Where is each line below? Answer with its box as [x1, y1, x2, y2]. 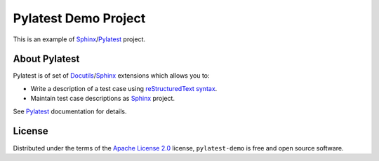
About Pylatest [13, 53, 80, 65]
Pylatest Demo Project [13, 10, 146, 26]
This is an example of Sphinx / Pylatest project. [13, 35, 146, 43]
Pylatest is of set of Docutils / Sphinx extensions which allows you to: [13, 71, 210, 80]
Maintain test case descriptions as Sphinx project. [30, 94, 175, 103]
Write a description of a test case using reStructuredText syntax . [30, 84, 218, 92]
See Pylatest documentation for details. [13, 107, 127, 115]
